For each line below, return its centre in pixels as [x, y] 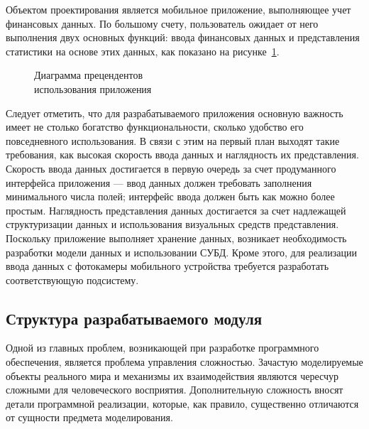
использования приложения [93, 88]
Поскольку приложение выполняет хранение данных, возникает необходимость [176, 238]
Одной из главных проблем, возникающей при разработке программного [163, 348]
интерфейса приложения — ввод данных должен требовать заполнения [159, 182]
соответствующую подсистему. [72, 279]
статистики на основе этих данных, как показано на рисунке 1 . [143, 51]
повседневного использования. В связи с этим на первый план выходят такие [173, 140]
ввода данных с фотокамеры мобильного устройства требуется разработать [167, 266]
